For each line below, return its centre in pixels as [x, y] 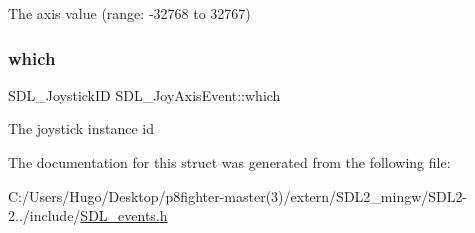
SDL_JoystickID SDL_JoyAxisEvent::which [144, 94]
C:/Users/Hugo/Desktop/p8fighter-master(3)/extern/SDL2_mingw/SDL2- [238, 195]
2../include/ [44, 215]
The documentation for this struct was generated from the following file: [229, 162]
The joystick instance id [81, 128]
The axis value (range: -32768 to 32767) [129, 13]
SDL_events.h [124, 215]
